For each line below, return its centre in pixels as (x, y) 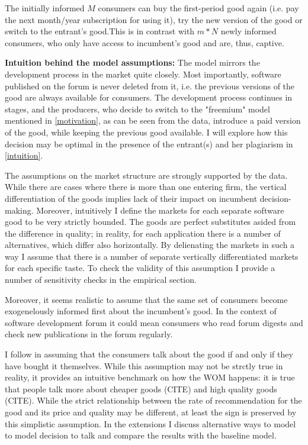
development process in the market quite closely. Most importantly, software (143, 74)
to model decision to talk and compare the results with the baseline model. (141, 435)
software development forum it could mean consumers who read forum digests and (154, 322)
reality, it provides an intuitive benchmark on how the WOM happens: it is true (150, 377)
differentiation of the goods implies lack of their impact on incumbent (131, 198)
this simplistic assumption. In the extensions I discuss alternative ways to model (150, 423)
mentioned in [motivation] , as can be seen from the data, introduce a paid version (153, 120)
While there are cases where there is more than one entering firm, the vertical (146, 187)
